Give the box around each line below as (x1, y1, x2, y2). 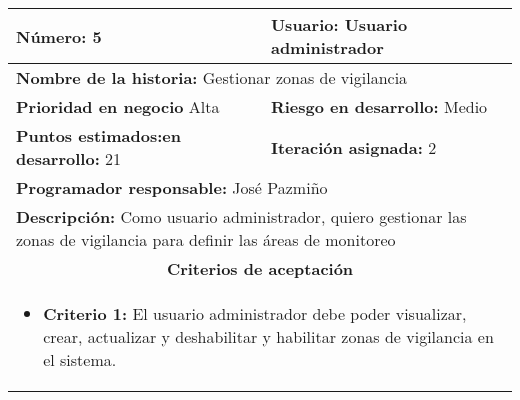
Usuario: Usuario (270, 13, 408, 36)
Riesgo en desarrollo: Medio (270, 95, 488, 118)
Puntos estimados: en (16, 124, 181, 147)
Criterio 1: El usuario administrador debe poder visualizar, (43, 302, 467, 325)
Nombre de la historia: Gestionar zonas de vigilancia (16, 66, 408, 89)
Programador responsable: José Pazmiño (16, 176, 328, 199)
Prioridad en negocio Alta (16, 95, 220, 118)
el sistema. (43, 348, 117, 371)
